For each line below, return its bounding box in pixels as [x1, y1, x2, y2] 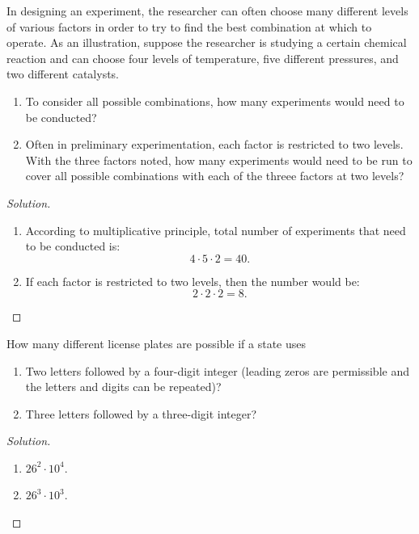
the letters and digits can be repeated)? [25, 378, 222, 395]
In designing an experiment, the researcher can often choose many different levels [6, 2, 408, 19]
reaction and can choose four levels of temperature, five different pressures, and [6, 49, 399, 66]
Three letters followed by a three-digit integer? [25, 405, 257, 422]
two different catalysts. [6, 65, 120, 82]
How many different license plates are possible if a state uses [6, 334, 306, 351]
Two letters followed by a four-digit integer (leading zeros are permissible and [25, 362, 409, 379]
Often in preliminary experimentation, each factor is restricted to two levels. [25, 136, 404, 153]
